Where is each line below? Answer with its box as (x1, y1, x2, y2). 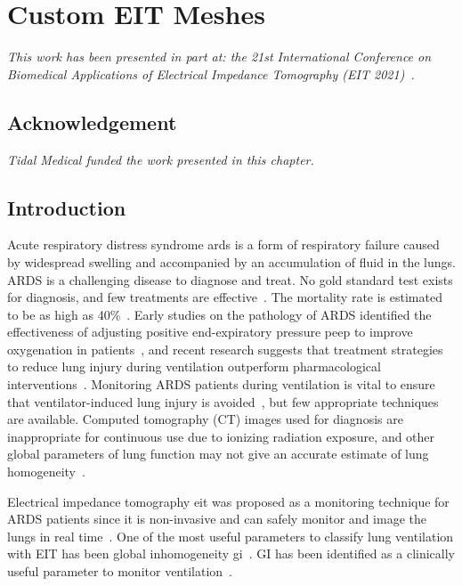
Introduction (7, 193, 126, 221)
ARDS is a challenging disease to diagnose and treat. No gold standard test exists (7, 270, 453, 289)
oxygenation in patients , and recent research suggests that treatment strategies (7, 339, 443, 358)
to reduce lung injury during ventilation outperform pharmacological (7, 357, 381, 376)
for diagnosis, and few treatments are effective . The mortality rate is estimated (7, 288, 442, 306)
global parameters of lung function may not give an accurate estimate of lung (7, 444, 429, 463)
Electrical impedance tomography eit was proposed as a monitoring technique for (7, 492, 450, 510)
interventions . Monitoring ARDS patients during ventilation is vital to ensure (7, 375, 435, 394)
